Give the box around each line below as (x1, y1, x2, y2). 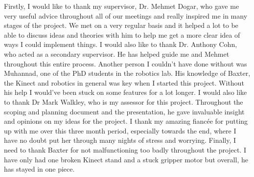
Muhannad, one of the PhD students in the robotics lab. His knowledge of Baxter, (4, 68, 251, 78)
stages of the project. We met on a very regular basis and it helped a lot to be (4, 20, 238, 30)
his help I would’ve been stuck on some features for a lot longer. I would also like (4, 87, 247, 97)
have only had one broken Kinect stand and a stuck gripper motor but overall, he (4, 154, 248, 164)
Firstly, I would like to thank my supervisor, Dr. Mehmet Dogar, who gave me (4, 1, 239, 11)
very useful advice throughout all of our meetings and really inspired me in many (4, 10, 248, 21)
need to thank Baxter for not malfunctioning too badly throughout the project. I (4, 144, 247, 155)
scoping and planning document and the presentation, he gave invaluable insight (4, 106, 245, 116)
